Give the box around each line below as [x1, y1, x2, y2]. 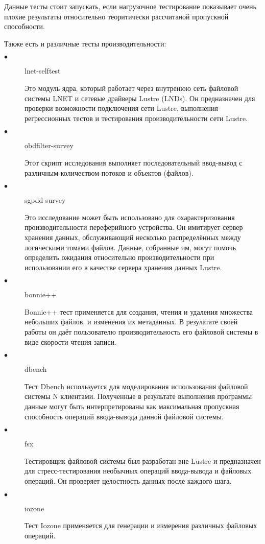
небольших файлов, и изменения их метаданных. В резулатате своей [25, 316, 238, 327]
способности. [4, 21, 45, 32]
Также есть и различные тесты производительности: [4, 38, 166, 49]
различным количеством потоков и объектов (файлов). [25, 167, 194, 178]
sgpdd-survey [25, 195, 66, 205]
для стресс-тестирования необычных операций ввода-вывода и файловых [25, 465, 252, 476]
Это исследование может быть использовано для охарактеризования [25, 211, 235, 222]
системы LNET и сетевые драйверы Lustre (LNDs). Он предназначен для [25, 92, 255, 103]
